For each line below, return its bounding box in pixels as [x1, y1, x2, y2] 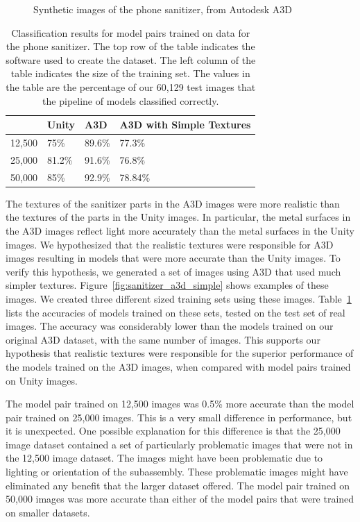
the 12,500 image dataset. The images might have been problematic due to [6, 451, 323, 465]
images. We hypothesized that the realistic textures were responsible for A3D [6, 237, 334, 251]
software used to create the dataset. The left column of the [6, 52, 256, 67]
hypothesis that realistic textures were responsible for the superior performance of [6, 346, 354, 360]
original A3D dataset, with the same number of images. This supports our [6, 332, 320, 346]
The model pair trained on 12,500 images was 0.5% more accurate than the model [6, 396, 354, 411]
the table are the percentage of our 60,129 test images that [6, 79, 256, 94]
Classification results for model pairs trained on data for [11, 25, 250, 40]
